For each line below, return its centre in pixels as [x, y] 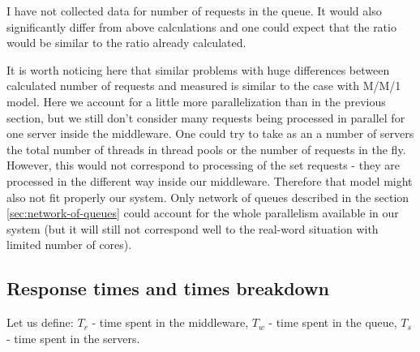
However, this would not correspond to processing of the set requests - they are [203, 165]
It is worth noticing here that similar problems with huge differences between [198, 69]
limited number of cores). [69, 245]
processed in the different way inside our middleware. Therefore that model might [210, 180]
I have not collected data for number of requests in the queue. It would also [194, 11]
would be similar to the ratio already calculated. [126, 43]
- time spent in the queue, [333, 322]
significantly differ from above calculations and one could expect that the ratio [201, 26]
